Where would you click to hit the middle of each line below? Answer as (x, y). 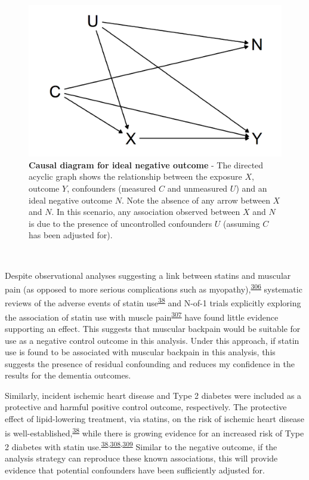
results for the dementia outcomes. (68, 375)
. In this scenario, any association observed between (146, 212)
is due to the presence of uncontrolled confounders (120, 223)
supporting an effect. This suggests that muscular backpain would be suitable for (153, 328)
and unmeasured (197, 188)
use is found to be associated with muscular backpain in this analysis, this (140, 352)
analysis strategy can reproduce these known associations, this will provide (141, 458)
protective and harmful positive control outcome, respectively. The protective (146, 407)
